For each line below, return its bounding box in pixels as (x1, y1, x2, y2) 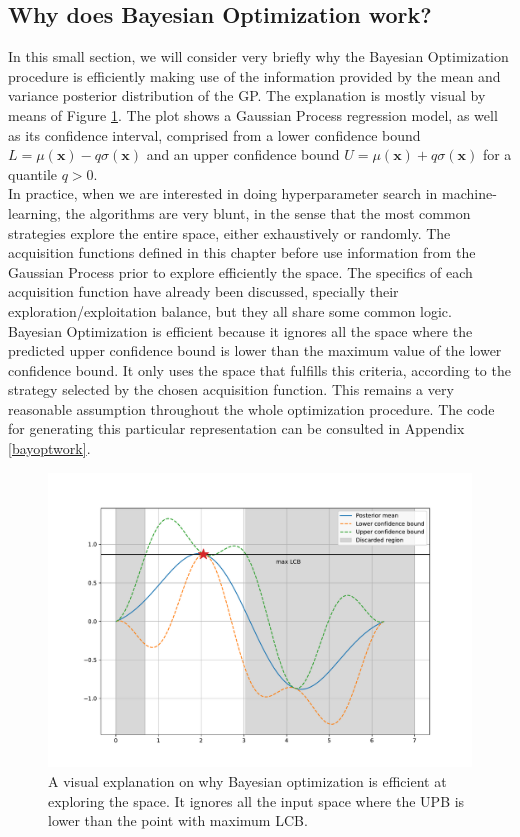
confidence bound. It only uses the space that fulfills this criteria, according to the (8, 359, 511, 380)
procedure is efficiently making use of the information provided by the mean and (8, 65, 501, 86)
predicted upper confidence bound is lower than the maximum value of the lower (8, 340, 502, 361)
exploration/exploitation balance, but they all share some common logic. (8, 300, 452, 321)
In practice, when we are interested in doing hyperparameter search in (8, 183, 438, 204)
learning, (8, 202, 61, 223)
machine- (442, 183, 497, 204)
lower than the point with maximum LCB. (48, 810, 308, 831)
